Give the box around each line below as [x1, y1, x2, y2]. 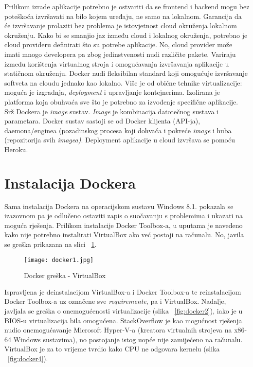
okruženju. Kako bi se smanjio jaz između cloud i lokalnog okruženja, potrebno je [4, 30, 248, 40]
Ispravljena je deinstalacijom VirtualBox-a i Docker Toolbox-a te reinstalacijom [4, 286, 241, 297]
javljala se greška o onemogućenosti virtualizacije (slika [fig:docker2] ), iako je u [4, 306, 243, 316]
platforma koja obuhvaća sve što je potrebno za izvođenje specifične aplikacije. [4, 96, 238, 106]
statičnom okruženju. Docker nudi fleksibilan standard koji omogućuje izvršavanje [4, 68, 248, 78]
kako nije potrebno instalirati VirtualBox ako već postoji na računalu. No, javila [4, 229, 244, 240]
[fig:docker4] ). [8, 353, 48, 363]
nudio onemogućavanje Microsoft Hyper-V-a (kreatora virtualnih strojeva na [4, 325, 232, 335]
